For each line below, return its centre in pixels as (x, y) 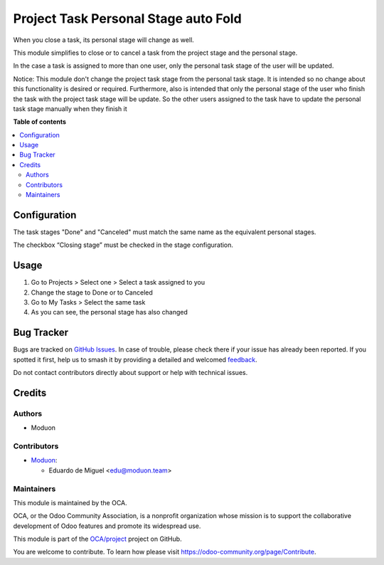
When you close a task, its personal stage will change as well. (104, 40)
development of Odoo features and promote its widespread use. (107, 526)
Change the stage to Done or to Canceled (92, 292)
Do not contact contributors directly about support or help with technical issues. (130, 373)
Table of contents (40, 122)
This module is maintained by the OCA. (70, 502)
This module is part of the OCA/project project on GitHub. (97, 539)
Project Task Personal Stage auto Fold (127, 19)
